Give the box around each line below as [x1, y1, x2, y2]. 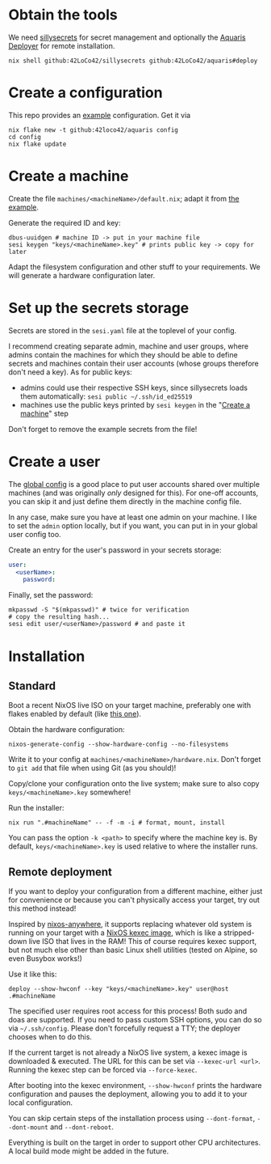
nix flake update [8, 140, 67, 148]
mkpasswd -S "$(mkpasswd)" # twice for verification [8, 606, 190, 614]
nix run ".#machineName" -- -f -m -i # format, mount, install [8, 819, 226, 827]
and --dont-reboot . [49, 1122, 115, 1132]
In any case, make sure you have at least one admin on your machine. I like [8, 512, 257, 522]
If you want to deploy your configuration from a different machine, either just [8, 887, 263, 896]
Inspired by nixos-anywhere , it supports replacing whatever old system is [8, 920, 252, 929]
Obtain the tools [8, 6, 119, 24]
